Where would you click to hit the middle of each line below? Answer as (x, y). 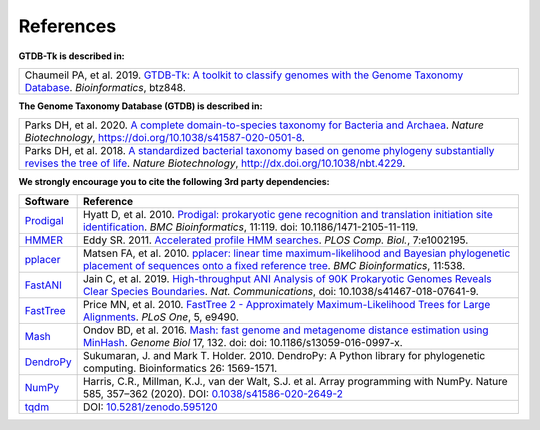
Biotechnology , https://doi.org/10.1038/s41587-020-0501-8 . (164, 138)
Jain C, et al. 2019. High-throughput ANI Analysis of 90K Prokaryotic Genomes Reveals (287, 278)
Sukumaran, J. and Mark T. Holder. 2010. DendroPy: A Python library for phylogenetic (284, 355)
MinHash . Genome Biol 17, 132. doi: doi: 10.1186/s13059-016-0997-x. (243, 342)
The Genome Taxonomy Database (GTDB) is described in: (140, 106)
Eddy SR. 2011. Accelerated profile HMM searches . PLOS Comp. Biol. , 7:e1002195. (275, 240)
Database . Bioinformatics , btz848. (105, 87)
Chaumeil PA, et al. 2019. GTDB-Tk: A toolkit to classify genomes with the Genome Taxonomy (244, 75)
